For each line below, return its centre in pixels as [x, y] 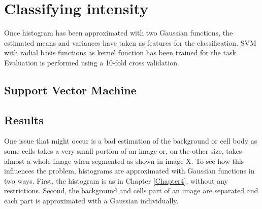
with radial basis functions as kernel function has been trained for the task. [121, 53]
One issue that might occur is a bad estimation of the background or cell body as [131, 141]
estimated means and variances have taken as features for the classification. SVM [130, 42]
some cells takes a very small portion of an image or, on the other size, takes [123, 151]
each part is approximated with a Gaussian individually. [91, 201]
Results [24, 119]
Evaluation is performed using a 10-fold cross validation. [92, 62]
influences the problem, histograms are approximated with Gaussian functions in [129, 171]
